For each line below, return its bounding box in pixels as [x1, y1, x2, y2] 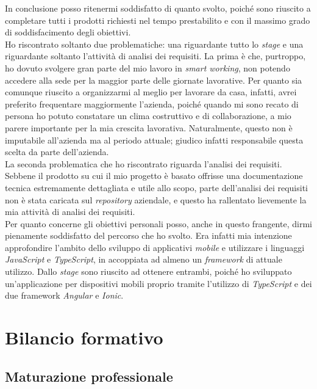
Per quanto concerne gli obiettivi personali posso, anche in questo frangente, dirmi [5, 217, 312, 230]
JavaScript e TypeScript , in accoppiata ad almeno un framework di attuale [5, 253, 282, 266]
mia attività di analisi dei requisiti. [5, 205, 135, 218]
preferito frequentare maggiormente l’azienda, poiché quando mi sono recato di [5, 97, 299, 110]
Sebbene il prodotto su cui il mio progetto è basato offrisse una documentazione [5, 169, 303, 182]
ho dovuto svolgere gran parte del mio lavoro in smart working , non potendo [5, 61, 290, 74]
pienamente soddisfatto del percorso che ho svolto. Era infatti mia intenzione [5, 229, 292, 242]
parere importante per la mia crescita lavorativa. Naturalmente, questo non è [5, 121, 293, 134]
